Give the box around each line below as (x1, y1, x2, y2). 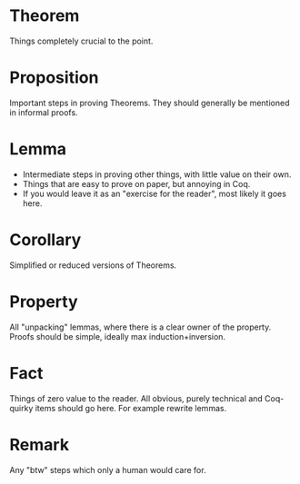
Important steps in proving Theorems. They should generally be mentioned (9, 97, 290, 108)
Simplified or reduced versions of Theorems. (9, 260, 177, 271)
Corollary (9, 230, 82, 250)
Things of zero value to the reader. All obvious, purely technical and (9, 392, 264, 404)
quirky (9, 402, 34, 413)
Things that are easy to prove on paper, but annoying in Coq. (22, 178, 251, 189)
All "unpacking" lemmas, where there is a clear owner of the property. (9, 321, 272, 332)
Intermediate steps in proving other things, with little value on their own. (22, 169, 292, 180)
